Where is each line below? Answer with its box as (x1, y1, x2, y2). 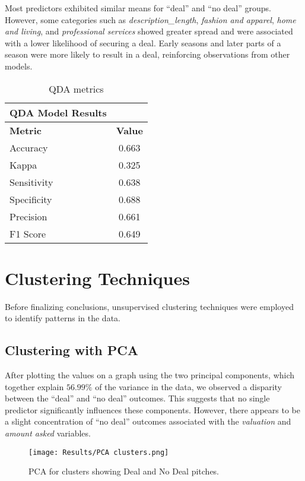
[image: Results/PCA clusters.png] (28, 448, 169, 457)
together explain (5, 380, 64, 393)
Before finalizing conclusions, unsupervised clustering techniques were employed (5, 300, 294, 312)
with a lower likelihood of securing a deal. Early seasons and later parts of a (5, 36, 281, 49)
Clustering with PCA (5, 341, 138, 359)
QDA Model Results (9, 105, 107, 119)
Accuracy (9, 140, 48, 154)
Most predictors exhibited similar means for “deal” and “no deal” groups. (5, 2, 271, 14)
